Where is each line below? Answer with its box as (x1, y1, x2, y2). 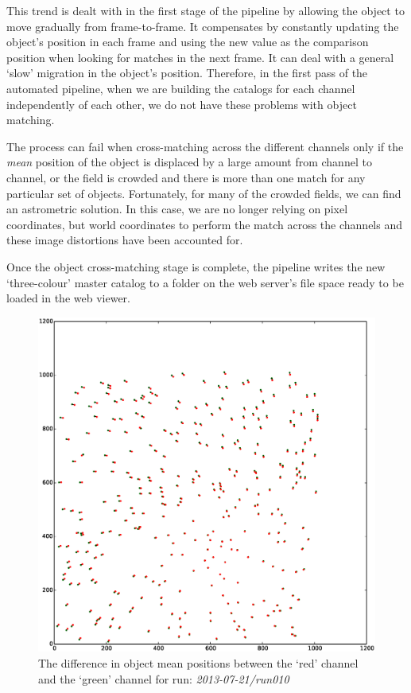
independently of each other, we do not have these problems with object (6, 95, 357, 112)
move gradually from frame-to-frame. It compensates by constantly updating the (6, 18, 399, 34)
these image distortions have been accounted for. (6, 232, 243, 248)
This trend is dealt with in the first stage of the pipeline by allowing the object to (6, 2, 405, 18)
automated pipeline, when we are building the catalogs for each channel (6, 80, 355, 96)
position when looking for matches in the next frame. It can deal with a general (6, 49, 394, 65)
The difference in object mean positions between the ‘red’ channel (38, 654, 359, 671)
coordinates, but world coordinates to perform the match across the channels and (6, 216, 403, 232)
